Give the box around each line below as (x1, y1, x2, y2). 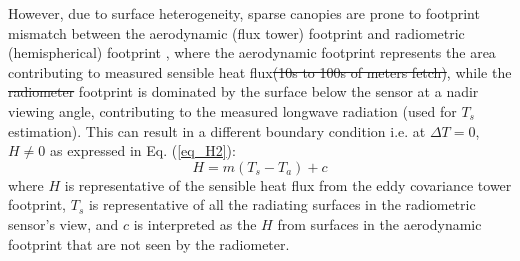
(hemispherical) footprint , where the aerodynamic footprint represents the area (8, 42, 496, 63)
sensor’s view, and (8, 213, 119, 234)
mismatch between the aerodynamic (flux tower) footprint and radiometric (8, 22, 465, 43)
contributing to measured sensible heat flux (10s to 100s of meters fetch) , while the (8, 61, 512, 82)
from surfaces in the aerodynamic (277, 213, 482, 234)
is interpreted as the (133, 213, 257, 234)
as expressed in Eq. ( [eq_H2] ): (49, 140, 236, 161)
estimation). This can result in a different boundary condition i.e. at (8, 120, 426, 141)
